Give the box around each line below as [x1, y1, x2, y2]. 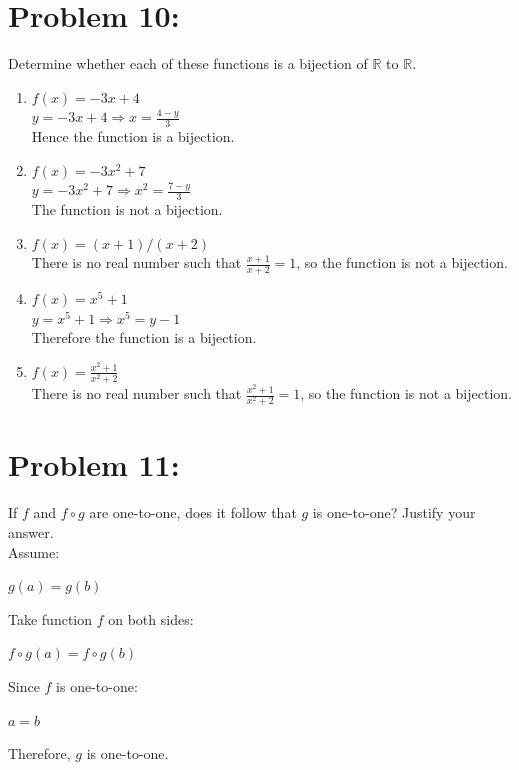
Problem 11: [8, 444, 180, 485]
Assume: [8, 541, 60, 562]
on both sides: [108, 608, 194, 629]
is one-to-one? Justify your [312, 502, 476, 523]
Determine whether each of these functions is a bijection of [8, 53, 368, 74]
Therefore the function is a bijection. [31, 327, 257, 348]
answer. [8, 521, 54, 542]
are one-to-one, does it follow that [89, 502, 297, 523]
